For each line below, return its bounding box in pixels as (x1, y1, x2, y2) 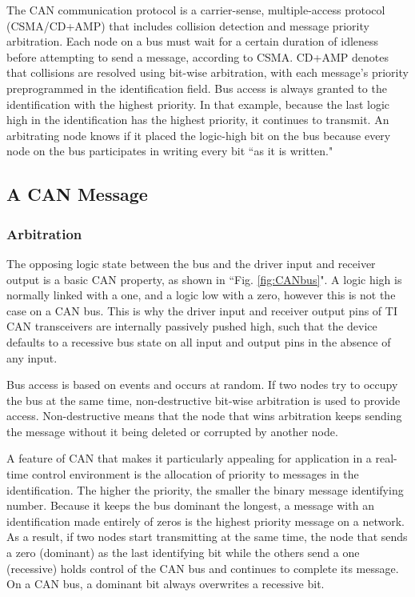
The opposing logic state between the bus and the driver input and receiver (6, 254, 376, 271)
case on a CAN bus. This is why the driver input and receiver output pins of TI (6, 302, 397, 319)
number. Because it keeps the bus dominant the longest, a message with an (6, 497, 374, 514)
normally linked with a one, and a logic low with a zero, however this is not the (6, 286, 396, 303)
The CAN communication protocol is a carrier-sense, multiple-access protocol (6, 2, 385, 18)
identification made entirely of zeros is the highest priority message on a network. (6, 512, 405, 529)
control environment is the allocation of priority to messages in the (31, 466, 359, 483)
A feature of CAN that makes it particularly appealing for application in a (6, 450, 372, 467)
